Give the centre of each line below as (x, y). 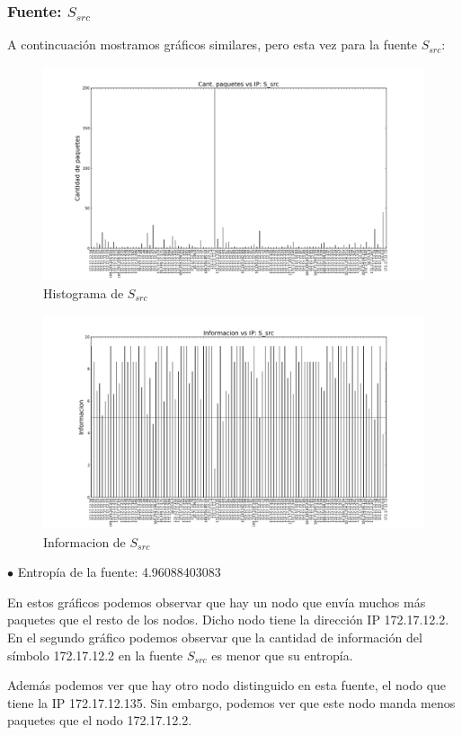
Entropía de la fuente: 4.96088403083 (119, 572)
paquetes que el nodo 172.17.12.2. (100, 720)
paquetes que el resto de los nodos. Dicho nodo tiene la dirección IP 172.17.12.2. (228, 620)
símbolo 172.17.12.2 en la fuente (95, 655)
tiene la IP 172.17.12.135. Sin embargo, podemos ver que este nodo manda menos (231, 702)
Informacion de (84, 541)
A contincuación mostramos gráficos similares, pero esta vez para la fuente (212, 44)
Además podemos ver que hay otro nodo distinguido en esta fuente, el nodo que (227, 685)
